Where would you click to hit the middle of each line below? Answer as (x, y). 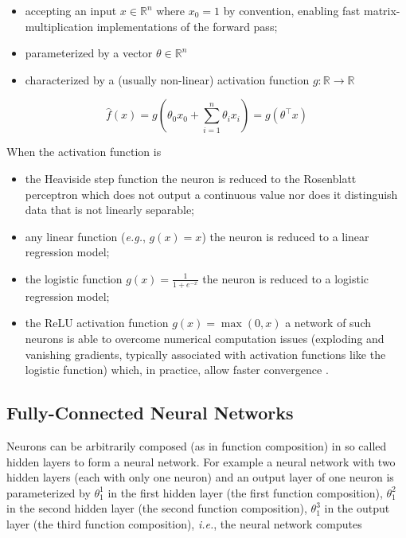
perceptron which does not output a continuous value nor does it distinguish (211, 194)
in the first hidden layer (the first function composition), (245, 492)
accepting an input (71, 10)
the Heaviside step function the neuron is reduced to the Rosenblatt (191, 178)
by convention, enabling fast (292, 10)
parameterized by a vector (89, 53)
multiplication (59, 26)
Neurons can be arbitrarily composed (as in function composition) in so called (197, 445)
